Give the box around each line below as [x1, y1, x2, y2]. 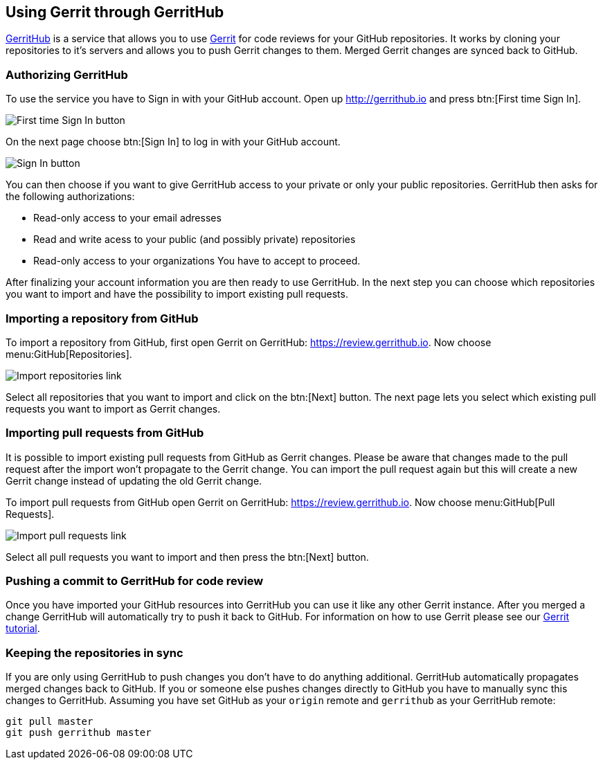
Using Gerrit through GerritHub [6, 3, 224, 21]
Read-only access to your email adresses [33, 212, 222, 224]
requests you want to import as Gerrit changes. [6, 402, 221, 415]
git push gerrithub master [6, 727, 152, 739]
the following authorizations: [6, 190, 135, 203]
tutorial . [6, 622, 40, 635]
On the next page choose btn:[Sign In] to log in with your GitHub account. [6, 136, 341, 148]
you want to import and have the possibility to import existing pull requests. [6, 288, 348, 300]
